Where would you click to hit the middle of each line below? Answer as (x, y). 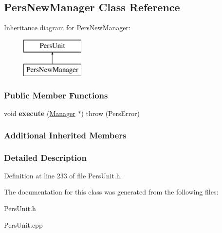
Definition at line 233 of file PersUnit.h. (63, 175)
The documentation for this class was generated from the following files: (111, 192)
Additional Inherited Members (65, 135)
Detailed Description (45, 157)
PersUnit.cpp (23, 224)
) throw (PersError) (110, 113)
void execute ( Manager (40, 113)
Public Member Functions (56, 95)
